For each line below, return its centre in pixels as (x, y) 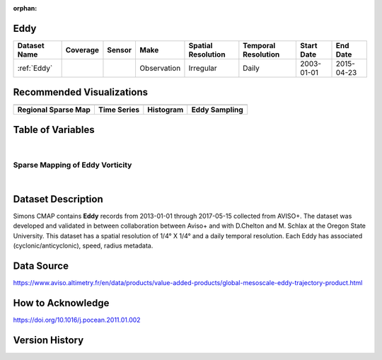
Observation (160, 68)
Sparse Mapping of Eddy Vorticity (73, 165)
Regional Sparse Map (54, 110)
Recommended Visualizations (81, 92)
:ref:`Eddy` (35, 68)
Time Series (119, 110)
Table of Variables (54, 130)
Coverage (82, 50)
